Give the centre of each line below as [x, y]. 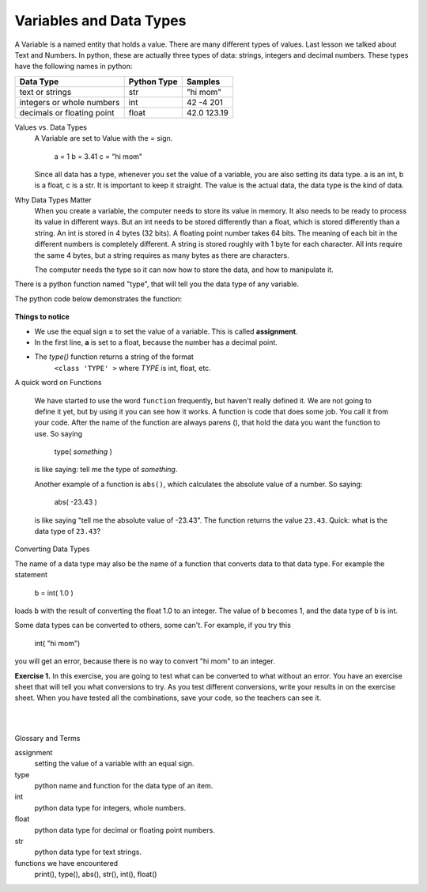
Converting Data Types [52, 549]
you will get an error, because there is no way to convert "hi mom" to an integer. [145, 661]
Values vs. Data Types [51, 127]
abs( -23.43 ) [76, 502]
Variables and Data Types [100, 21]
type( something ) [83, 452]
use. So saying [59, 433]
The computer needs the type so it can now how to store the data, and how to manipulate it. [184, 270]
